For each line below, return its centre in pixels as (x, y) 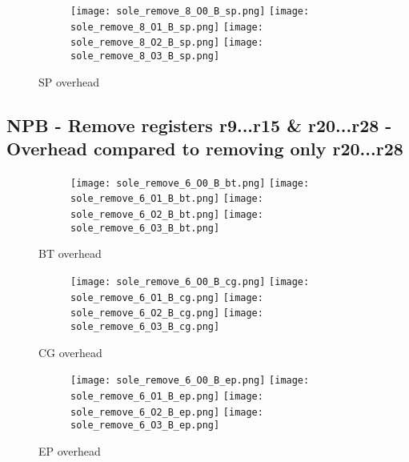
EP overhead (70, 450)
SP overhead (69, 81)
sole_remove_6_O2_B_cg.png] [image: (167, 313)
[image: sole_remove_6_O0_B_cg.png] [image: (190, 282)
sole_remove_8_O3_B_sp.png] (145, 56)
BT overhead (70, 253)
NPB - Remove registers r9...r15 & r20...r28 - (199, 125)
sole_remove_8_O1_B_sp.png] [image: (167, 27)
